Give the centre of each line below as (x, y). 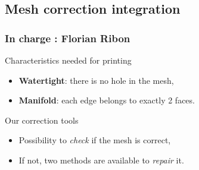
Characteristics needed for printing (68, 60)
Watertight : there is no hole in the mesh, (96, 80)
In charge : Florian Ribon (68, 38)
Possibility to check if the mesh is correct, (95, 140)
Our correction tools (42, 120)
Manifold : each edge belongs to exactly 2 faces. (107, 100)
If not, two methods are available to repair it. (101, 160)
